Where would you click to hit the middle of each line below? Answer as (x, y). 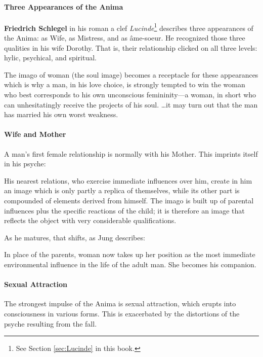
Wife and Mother (35, 134)
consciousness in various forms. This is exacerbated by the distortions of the (122, 313)
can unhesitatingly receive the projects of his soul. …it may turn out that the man (131, 104)
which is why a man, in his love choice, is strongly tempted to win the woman (125, 84)
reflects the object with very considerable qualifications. (90, 220)
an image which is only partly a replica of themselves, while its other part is (122, 190)
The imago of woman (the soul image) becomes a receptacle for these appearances (131, 74)
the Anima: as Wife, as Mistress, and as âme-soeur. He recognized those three (125, 38)
